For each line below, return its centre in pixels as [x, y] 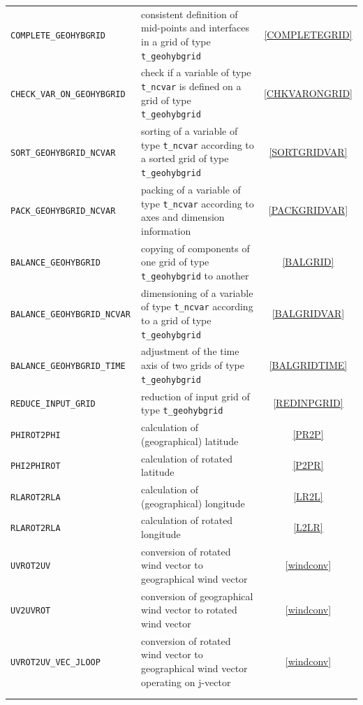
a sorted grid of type [185, 158]
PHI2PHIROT [36, 466]
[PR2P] [308, 434]
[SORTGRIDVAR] [308, 151]
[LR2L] [308, 496]
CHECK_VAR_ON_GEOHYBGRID [68, 94]
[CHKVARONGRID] [308, 93]
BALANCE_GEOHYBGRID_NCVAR [71, 315]
